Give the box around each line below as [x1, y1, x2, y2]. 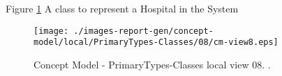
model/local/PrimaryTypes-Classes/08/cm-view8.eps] [34, 37, 279, 48]
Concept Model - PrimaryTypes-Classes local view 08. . [34, 57, 271, 71]
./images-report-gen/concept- [73, 26, 214, 36]
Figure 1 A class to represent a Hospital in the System [6, 1, 239, 15]
